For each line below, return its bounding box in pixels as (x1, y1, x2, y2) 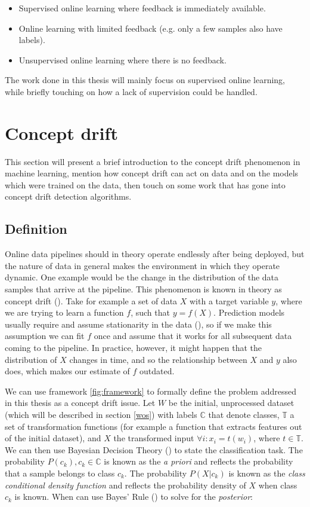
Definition (5, 219, 67, 238)
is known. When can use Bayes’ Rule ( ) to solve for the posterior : (14, 490, 253, 503)
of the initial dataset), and (5, 432, 101, 444)
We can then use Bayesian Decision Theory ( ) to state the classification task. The (5, 443, 303, 456)
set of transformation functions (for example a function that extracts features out (5, 420, 302, 432)
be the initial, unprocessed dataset (168, 396, 294, 409)
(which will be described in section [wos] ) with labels (5, 408, 197, 420)
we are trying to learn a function (5, 306, 124, 319)
